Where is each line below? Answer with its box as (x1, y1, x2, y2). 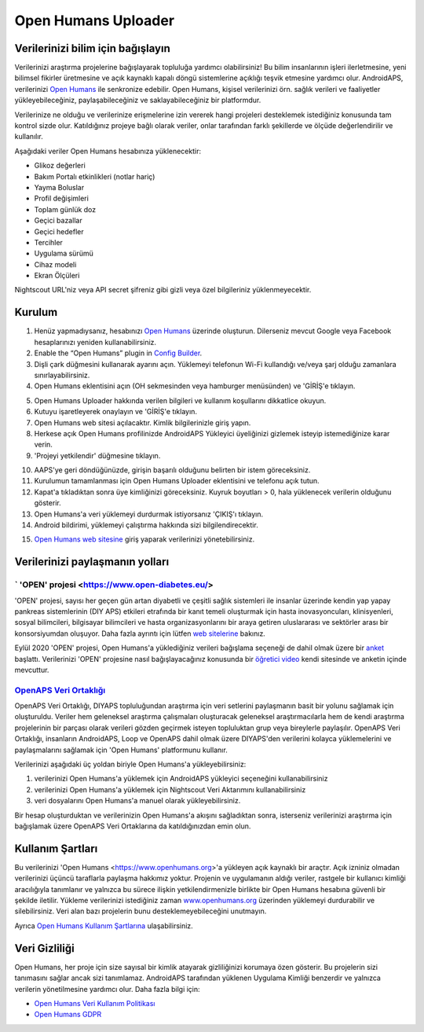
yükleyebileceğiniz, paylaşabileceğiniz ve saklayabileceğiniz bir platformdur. (14, 95, 261, 105)
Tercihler (34, 237, 63, 247)
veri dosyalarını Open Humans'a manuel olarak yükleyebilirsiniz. (34, 796, 241, 806)
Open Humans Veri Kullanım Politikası (34, 998, 155, 1008)
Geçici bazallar (34, 216, 82, 226)
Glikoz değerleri (34, 161, 86, 171)
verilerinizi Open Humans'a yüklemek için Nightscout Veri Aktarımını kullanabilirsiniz (34, 784, 306, 794)
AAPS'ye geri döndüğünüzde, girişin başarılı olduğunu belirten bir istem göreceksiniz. (34, 465, 311, 475)
